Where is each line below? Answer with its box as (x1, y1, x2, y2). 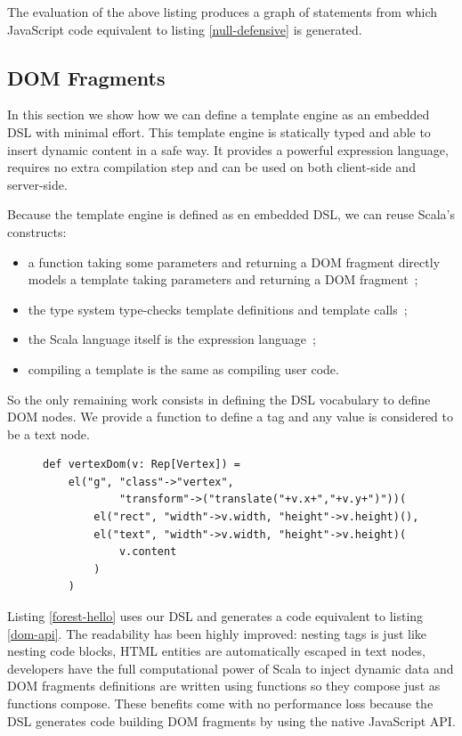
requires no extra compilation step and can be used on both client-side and (7, 158, 416, 176)
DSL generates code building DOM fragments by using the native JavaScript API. (7, 711, 456, 730)
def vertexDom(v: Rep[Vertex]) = (43, 458, 240, 471)
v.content (118, 545, 177, 559)
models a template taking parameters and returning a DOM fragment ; (28, 270, 418, 289)
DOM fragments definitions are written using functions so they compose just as (7, 676, 441, 695)
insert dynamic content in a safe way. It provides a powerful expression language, (7, 140, 449, 159)
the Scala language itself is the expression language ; (28, 330, 316, 348)
